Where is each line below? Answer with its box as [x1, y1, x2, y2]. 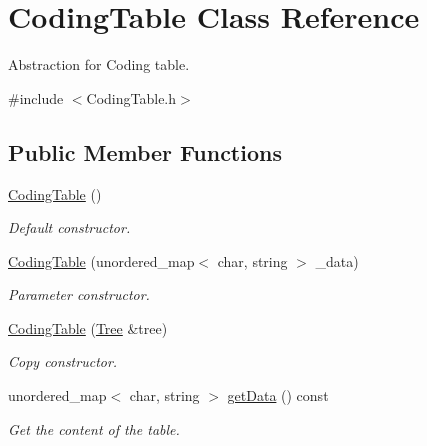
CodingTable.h [86, 87, 177, 108]
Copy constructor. [8, 351, 118, 372]
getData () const [227, 385, 329, 406]
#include [8, 87, 64, 108]
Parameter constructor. [8, 284, 150, 305]
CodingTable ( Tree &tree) [8, 317, 168, 338]
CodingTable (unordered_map [8, 250, 195, 271]
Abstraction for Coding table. [8, 54, 190, 75]
